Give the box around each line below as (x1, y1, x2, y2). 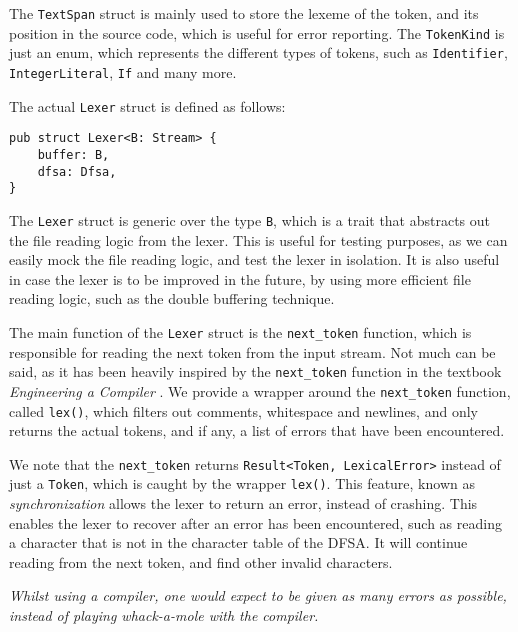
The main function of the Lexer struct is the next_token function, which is (9, 321, 472, 342)
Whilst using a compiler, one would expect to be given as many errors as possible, (9, 585, 507, 606)
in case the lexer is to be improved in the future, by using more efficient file (9, 268, 471, 289)
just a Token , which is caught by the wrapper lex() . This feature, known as (9, 473, 475, 494)
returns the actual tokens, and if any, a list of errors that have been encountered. (9, 420, 505, 441)
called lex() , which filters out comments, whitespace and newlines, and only (9, 400, 478, 421)
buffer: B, (37, 147, 110, 162)
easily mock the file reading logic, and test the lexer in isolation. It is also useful (9, 249, 500, 270)
